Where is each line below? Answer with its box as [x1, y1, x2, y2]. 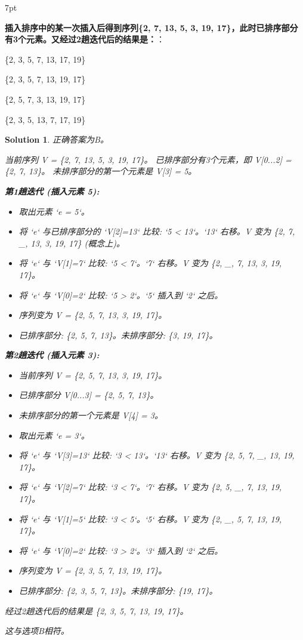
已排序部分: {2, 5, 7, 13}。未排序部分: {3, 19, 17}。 [18, 328, 218, 341]
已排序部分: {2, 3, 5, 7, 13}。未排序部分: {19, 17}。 [18, 584, 218, 596]
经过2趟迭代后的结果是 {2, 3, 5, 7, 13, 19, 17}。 [5, 604, 188, 617]
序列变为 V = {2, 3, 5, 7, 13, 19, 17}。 [18, 564, 167, 577]
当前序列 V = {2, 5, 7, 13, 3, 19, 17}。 [18, 368, 167, 381]
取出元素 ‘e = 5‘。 [18, 205, 89, 217]
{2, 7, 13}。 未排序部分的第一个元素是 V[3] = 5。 [5, 165, 197, 177]
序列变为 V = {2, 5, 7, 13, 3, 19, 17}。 [18, 309, 167, 321]
